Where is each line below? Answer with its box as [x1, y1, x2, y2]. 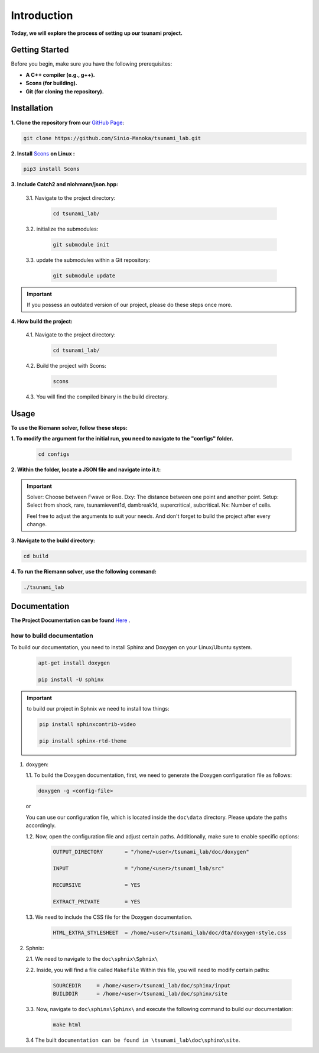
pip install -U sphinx [38, 676, 104, 683]
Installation [11, 103, 53, 114]
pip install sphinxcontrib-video [39, 721, 136, 728]
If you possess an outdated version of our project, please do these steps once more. [27, 302, 233, 309]
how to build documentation [11, 631, 94, 640]
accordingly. [25, 822, 56, 829]
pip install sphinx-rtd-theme [39, 737, 127, 744]
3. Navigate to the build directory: [11, 537, 96, 544]
